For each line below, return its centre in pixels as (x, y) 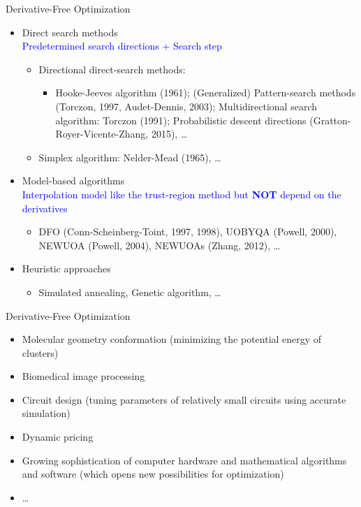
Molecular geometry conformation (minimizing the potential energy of (172, 339)
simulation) (46, 413)
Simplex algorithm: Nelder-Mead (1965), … (130, 157)
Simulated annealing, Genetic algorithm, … (130, 292)
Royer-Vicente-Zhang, (102, 134)
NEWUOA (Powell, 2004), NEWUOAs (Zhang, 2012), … (160, 245)
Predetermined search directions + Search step (122, 46)
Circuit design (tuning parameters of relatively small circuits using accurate (184, 399)
